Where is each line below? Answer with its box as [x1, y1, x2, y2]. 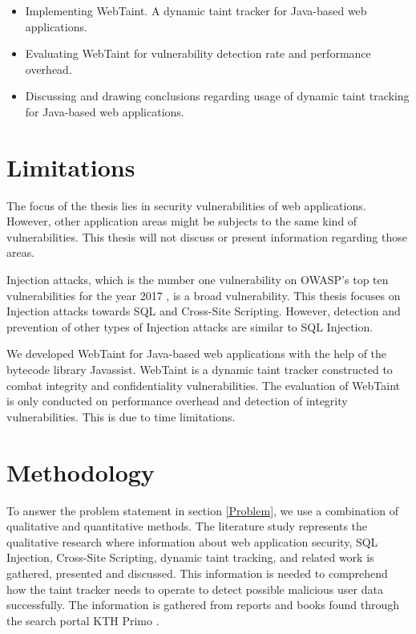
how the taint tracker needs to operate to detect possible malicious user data [6, 580, 383, 597]
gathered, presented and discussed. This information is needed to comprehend [6, 564, 388, 581]
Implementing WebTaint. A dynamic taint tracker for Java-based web [25, 2, 367, 18]
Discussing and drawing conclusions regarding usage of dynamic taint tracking [25, 87, 410, 104]
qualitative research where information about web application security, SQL [6, 533, 378, 550]
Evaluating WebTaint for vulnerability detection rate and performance [25, 45, 371, 62]
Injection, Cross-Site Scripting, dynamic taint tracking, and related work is [6, 549, 374, 566]
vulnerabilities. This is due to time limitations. [6, 408, 236, 425]
